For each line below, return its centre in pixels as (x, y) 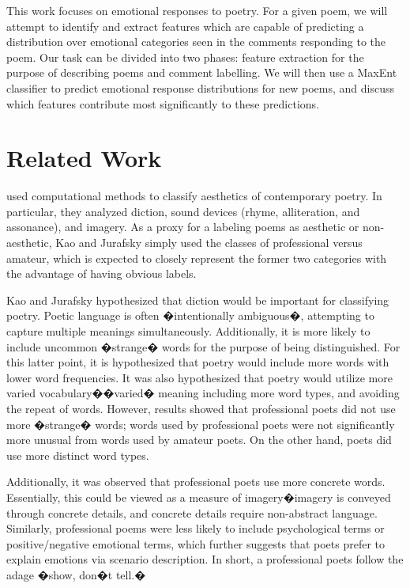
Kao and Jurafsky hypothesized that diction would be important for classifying (198, 300)
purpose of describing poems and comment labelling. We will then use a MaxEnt (202, 72)
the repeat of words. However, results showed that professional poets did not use (201, 408)
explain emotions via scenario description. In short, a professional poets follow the (205, 559)
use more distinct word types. (78, 455)
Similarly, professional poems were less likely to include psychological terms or (196, 528)
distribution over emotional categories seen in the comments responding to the (196, 42)
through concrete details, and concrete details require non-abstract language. (192, 512)
